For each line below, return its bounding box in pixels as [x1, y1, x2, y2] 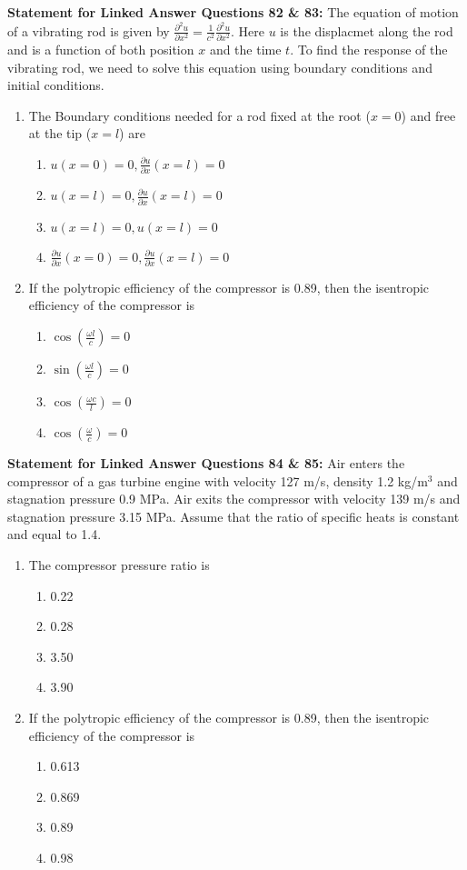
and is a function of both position [7, 39, 194, 58]
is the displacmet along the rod [280, 21, 453, 40]
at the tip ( [28, 124, 92, 143]
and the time [209, 39, 282, 58]
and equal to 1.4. [7, 525, 102, 544]
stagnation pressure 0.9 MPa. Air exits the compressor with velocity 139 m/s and [7, 489, 461, 508]
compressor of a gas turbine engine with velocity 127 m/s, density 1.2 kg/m [7, 471, 428, 490]
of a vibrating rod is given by [7, 21, 170, 40]
